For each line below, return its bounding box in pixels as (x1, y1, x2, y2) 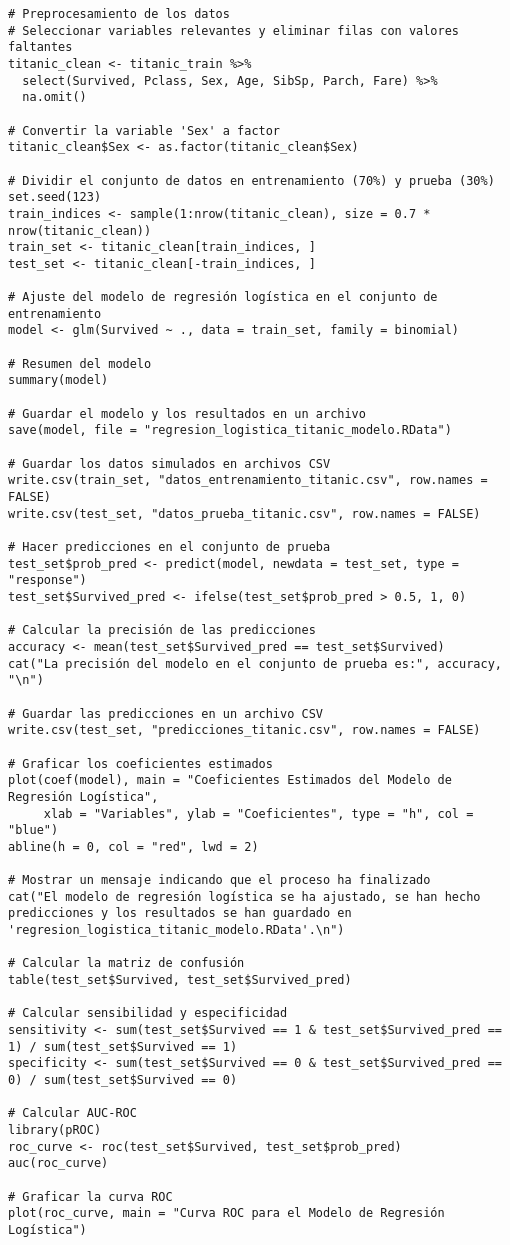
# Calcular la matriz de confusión (8, 956, 245, 971)
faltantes (8, 40, 73, 55)
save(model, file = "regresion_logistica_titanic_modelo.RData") (8, 423, 452, 438)
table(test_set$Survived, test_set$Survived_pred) (8, 973, 352, 988)
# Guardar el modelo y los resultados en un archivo (8, 406, 366, 421)
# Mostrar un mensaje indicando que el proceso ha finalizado (8, 873, 431, 888)
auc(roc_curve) (8, 1156, 109, 1171)
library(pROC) (8, 1122, 102, 1137)
